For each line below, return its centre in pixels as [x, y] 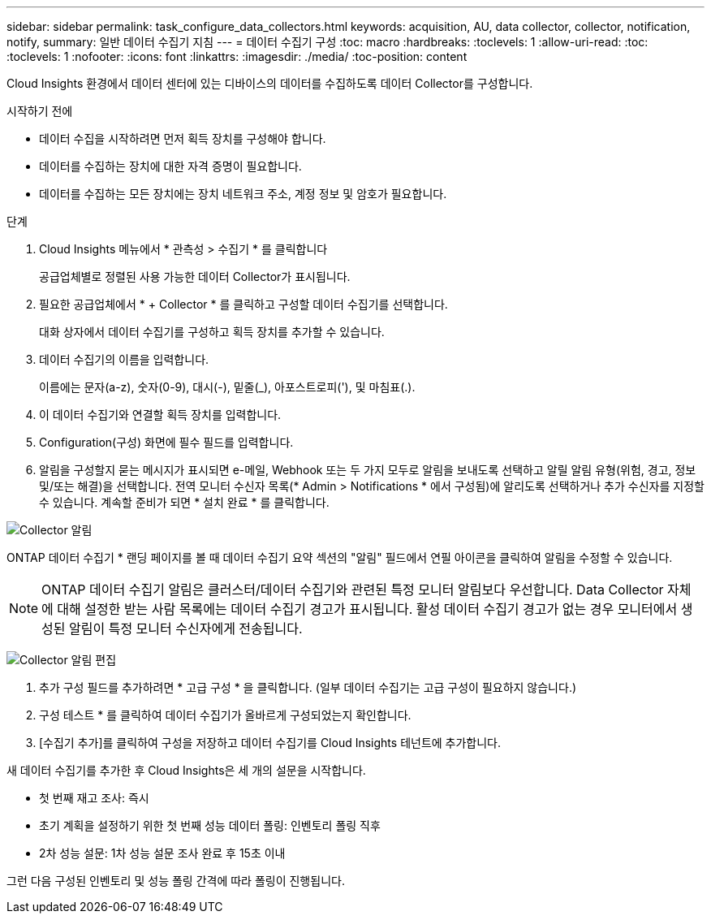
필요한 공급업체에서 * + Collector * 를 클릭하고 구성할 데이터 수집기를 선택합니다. [243, 304]
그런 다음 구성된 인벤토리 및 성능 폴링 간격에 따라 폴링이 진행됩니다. [176, 881]
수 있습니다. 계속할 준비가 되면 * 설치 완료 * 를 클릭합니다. [184, 502]
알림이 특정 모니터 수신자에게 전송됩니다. [186, 628]
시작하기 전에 [40, 111]
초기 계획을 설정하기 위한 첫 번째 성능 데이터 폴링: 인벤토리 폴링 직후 [210, 825]
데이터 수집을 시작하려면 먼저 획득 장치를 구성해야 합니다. [183, 138]
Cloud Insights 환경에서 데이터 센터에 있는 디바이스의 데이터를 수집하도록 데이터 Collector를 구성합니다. [270, 83]
